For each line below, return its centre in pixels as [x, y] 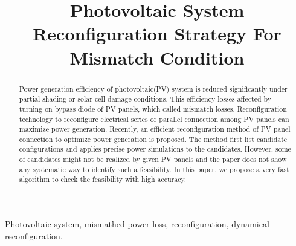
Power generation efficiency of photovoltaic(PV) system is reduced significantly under [153, 89]
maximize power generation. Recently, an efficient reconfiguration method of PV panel [155, 129]
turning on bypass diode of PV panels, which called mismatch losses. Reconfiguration [153, 108]
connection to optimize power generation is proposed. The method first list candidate [153, 139]
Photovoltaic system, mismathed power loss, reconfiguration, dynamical [137, 224]
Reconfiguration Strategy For [157, 34]
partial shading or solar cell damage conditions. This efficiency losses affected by [145, 99]
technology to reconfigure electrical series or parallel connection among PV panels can [154, 119]
